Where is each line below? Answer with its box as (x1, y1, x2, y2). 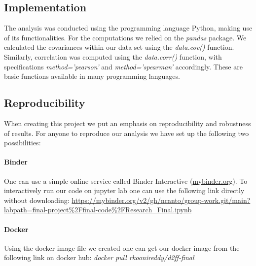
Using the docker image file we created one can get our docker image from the (4, 242, 240, 253)
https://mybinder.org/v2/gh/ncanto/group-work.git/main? (72, 195, 251, 205)
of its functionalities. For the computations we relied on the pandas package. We (4, 32, 247, 42)
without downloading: (4, 195, 70, 205)
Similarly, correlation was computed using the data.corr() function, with (4, 51, 222, 62)
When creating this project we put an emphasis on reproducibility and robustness (4, 118, 251, 128)
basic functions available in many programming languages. (4, 71, 180, 81)
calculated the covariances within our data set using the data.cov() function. (4, 42, 234, 52)
